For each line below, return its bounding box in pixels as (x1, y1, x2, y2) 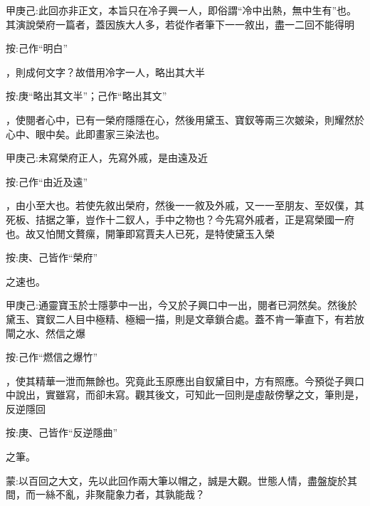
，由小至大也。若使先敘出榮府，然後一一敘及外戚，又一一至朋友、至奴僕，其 (6, 198, 364, 213)
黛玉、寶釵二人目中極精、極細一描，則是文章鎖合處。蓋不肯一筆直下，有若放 (6, 311, 364, 326)
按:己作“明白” (6, 41, 68, 56)
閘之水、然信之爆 (6, 325, 85, 340)
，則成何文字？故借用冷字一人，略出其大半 (6, 64, 205, 79)
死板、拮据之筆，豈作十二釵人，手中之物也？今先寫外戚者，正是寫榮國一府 (6, 211, 354, 226)
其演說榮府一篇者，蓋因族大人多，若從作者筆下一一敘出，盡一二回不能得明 (6, 16, 354, 31)
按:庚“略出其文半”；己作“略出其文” (6, 88, 167, 103)
